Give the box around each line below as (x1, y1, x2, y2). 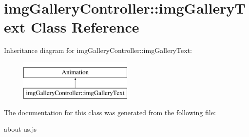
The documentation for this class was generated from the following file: (4, 107, 216, 118)
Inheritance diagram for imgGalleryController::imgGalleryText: (4, 45, 192, 55)
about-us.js (4, 123, 37, 134)
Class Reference (30, 17, 139, 37)
